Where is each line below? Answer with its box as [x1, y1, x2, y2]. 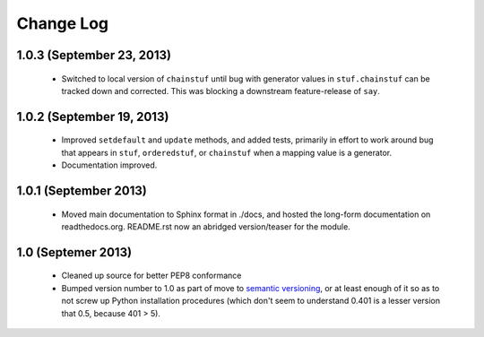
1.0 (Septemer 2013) [16, 245, 133, 260]
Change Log [16, 13, 109, 33]
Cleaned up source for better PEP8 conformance [61, 270, 242, 281]
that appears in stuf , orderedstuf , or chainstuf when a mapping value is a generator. [61, 147, 393, 158]
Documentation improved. [61, 160, 158, 170]
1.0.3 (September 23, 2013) [16, 48, 172, 63]
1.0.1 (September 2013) [16, 183, 147, 198]
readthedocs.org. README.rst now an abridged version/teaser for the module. [61, 220, 351, 232]
